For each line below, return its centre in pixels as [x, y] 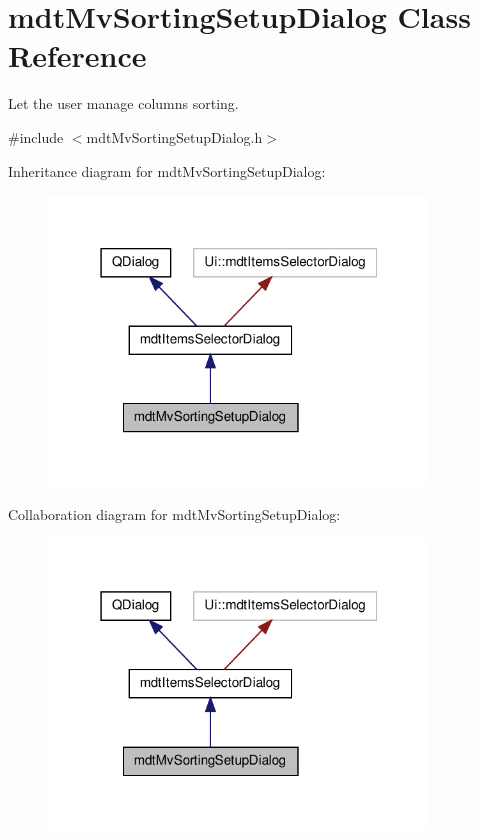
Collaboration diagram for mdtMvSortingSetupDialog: [174, 513]
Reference [77, 55]
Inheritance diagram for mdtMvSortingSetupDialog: [167, 170]
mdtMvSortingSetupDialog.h [174, 136]
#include [36, 136]
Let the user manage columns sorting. [123, 103]
